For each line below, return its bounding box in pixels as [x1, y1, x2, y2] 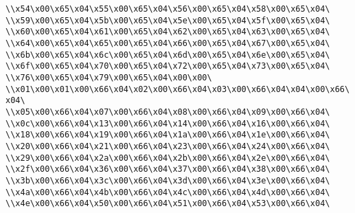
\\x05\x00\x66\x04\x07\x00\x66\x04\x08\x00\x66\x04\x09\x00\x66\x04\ [5, 106, 330, 117]
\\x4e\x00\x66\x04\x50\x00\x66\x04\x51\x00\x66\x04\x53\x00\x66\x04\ [5, 199, 330, 209]
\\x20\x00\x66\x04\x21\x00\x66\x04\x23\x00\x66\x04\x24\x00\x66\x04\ [5, 141, 330, 151]
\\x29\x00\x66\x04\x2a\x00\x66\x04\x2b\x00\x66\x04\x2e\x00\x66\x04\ [5, 153, 330, 163]
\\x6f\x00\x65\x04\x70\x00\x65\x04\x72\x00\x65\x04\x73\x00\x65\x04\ [5, 61, 330, 71]
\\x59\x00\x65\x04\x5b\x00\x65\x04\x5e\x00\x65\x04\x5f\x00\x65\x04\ [5, 15, 330, 25]
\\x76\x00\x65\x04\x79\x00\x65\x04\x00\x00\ [5, 72, 212, 82]
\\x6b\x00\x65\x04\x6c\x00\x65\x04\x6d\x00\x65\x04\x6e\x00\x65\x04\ [5, 49, 330, 60]
